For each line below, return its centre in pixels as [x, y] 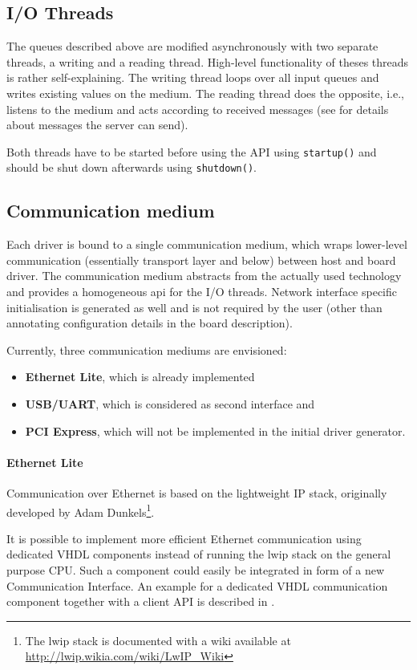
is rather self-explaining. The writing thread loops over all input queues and [193, 77]
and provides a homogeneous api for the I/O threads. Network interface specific [202, 292]
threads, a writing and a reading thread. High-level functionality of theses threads [208, 61]
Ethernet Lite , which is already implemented [140, 377]
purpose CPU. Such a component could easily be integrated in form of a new [196, 570]
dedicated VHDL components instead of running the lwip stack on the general [199, 554]
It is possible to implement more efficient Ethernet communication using [184, 538]
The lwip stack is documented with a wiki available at [158, 640]
